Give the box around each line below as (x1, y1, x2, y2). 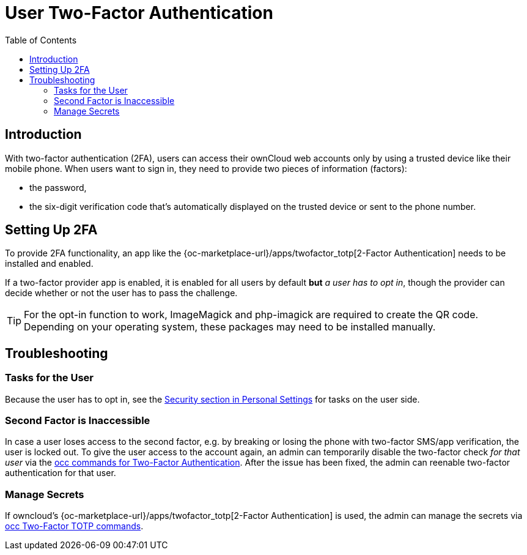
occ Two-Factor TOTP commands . (5, 521, 144, 532)
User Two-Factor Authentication (5, 2, 273, 23)
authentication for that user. (5, 467, 116, 479)
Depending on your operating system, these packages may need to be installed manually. (24, 321, 436, 333)
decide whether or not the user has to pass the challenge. (5, 288, 238, 299)
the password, (29, 182, 87, 193)
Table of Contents (5, 34, 77, 45)
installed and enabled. (5, 258, 94, 269)
